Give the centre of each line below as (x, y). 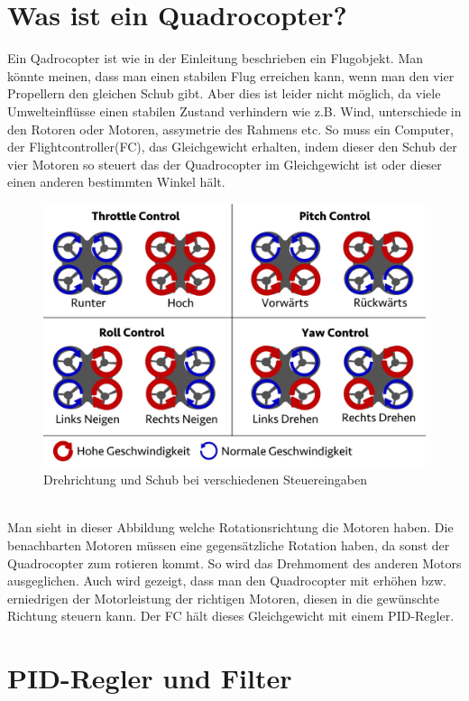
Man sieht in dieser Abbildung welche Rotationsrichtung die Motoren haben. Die (230, 527)
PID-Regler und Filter (150, 678)
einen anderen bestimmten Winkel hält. (116, 182)
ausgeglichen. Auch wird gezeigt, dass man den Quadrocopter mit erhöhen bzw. (227, 581)
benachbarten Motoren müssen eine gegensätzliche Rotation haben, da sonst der (229, 544)
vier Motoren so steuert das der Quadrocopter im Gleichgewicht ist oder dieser (225, 164)
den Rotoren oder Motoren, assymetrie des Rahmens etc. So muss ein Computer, (230, 129)
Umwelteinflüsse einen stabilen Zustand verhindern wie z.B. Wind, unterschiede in (234, 111)
